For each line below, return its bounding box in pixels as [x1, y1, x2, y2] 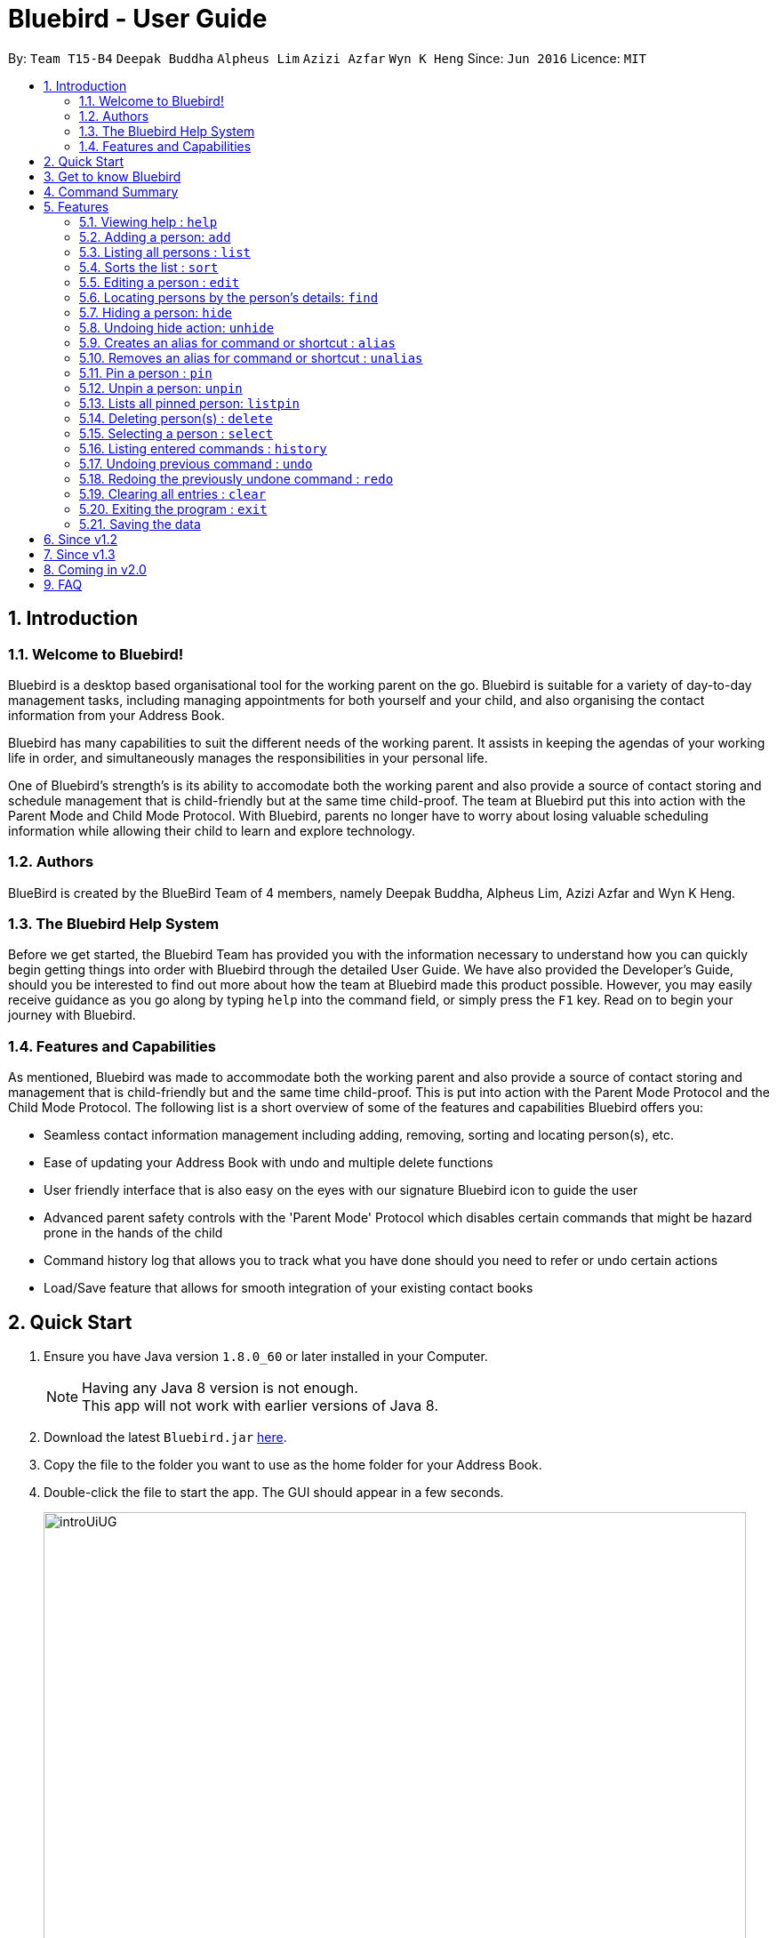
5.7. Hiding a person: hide [79, 304, 233, 320]
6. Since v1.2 [44, 531, 118, 547]
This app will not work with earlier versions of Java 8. [82, 1397, 438, 1415]
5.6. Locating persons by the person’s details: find [79, 289, 379, 305]
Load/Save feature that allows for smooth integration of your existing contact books [44, 1280, 533, 1296]
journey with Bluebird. [8, 1007, 136, 1023]
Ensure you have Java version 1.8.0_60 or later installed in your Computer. [44, 1349, 488, 1365]
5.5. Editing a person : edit [79, 274, 240, 290]
